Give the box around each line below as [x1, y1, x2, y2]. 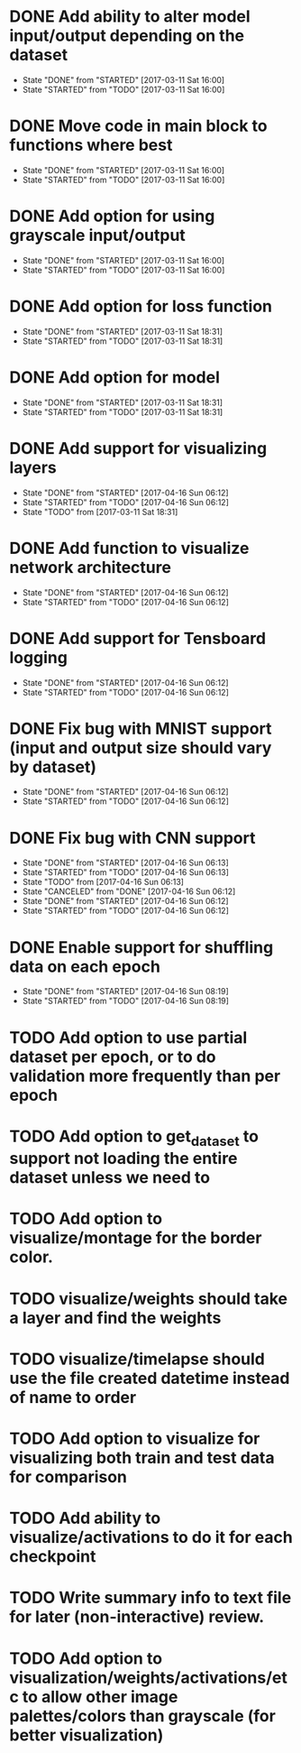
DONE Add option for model [9, 367, 221, 387]
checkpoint [9, 1546, 96, 1567]
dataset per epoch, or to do [9, 1047, 216, 1066]
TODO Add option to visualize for [9, 1428, 260, 1449]
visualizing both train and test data [9, 1448, 275, 1468]
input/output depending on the [9, 25, 245, 46]
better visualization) [9, 1725, 164, 1745]
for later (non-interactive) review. [9, 1607, 265, 1628]
